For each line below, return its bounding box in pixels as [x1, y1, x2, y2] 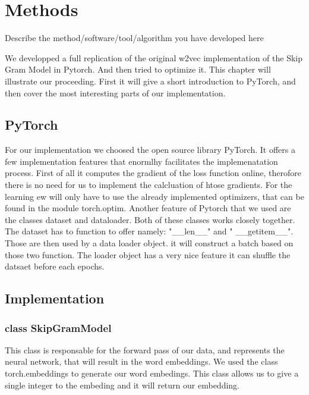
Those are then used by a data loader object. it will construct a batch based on [5, 237, 294, 249]
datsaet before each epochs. [5, 260, 105, 272]
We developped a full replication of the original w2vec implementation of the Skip [5, 51, 303, 64]
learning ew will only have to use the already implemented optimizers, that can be [5, 190, 304, 202]
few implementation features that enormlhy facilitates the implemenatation [5, 155, 278, 167]
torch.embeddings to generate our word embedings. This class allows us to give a [5, 367, 299, 380]
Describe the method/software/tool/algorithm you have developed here [5, 32, 264, 44]
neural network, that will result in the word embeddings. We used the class [5, 355, 278, 368]
